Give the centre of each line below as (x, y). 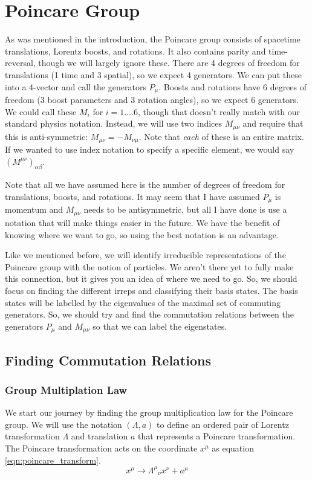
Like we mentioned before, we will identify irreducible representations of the (145, 255)
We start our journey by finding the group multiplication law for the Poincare (149, 412)
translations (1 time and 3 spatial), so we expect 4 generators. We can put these (153, 74)
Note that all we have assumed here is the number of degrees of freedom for (145, 185)
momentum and (34, 209)
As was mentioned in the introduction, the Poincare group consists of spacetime (153, 39)
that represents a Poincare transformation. (217, 436)
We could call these (41, 111)
